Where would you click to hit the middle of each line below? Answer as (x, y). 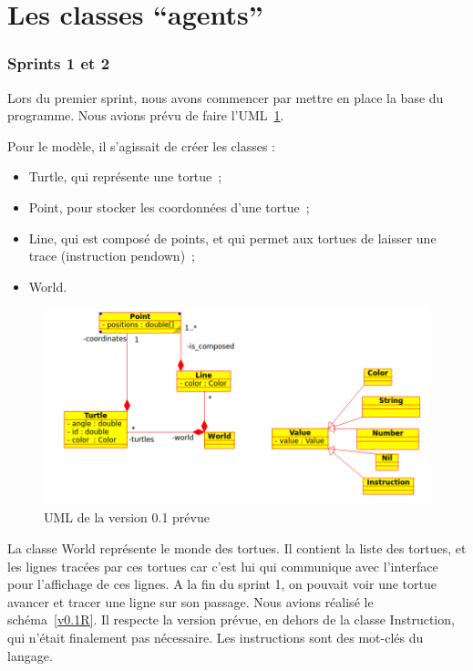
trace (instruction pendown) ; (112, 256)
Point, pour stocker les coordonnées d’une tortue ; (169, 206)
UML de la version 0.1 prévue (127, 517)
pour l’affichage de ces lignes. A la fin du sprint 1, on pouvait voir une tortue (222, 584)
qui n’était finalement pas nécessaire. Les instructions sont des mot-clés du (216, 637)
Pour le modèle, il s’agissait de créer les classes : (141, 145)
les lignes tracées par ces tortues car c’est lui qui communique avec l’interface (223, 566)
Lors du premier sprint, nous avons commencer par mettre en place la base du (226, 97)
